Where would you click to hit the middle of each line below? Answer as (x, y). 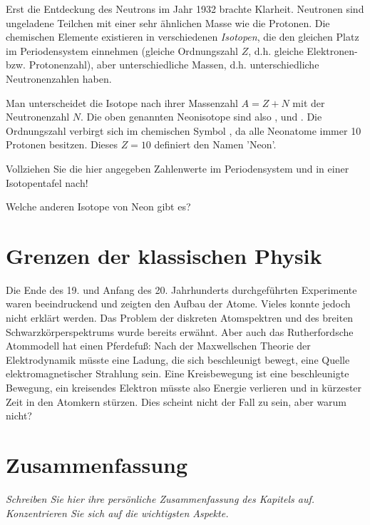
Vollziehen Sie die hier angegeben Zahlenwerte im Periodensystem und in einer (178, 168)
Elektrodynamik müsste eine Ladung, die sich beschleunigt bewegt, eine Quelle (178, 359)
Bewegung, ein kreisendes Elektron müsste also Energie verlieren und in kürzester (184, 387)
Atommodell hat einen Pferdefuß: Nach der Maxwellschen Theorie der (158, 346)
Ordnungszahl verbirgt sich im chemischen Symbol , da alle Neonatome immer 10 (184, 130)
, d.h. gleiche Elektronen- (303, 50)
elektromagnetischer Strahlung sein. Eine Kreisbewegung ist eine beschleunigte (178, 373)
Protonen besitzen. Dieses (62, 144)
